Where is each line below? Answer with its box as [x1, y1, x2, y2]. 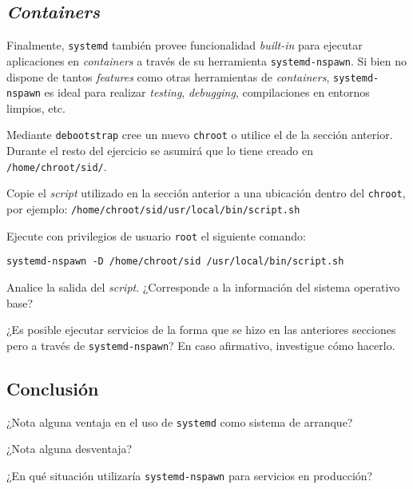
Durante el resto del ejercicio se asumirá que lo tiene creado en [6, 142, 314, 159]
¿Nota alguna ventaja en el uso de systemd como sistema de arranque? [6, 413, 353, 430]
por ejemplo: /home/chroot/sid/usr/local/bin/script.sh [6, 200, 300, 217]
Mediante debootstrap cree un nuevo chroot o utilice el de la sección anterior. [6, 126, 393, 143]
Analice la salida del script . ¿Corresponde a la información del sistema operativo [6, 278, 400, 295]
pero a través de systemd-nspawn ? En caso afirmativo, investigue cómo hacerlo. [6, 336, 395, 353]
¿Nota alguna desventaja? [6, 440, 133, 457]
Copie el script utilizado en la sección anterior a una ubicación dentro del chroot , [6, 185, 406, 201]
